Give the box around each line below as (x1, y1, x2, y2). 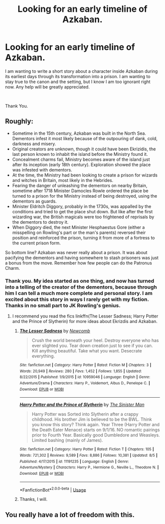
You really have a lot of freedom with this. (5, 510, 135, 519)
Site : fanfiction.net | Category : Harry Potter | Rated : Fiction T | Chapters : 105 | (19, 447, 154, 452)
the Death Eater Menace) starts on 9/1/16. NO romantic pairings (31, 427, 160, 433)
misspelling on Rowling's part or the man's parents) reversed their (12, 230, 146, 235)
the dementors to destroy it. (12, 219, 69, 225)
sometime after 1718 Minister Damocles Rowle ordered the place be (12, 188, 149, 194)
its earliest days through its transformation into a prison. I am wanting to (5, 73, 151, 79)
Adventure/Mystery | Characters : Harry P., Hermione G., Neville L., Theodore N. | (19, 465, 159, 470)
